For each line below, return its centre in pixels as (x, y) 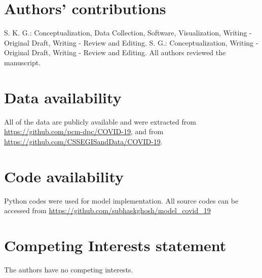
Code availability (64, 176)
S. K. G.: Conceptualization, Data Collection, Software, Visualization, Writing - (128, 33)
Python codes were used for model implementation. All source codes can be (121, 200)
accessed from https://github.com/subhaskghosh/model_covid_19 (107, 210)
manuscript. (23, 62)
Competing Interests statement (115, 245)
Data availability (63, 97)
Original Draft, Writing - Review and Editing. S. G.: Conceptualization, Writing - (131, 42)
